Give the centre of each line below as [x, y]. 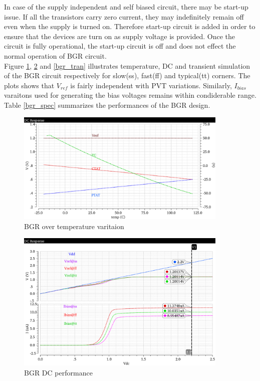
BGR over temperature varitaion [74, 226]
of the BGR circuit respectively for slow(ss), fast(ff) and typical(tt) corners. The [127, 75]
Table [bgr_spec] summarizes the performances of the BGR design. [107, 105]
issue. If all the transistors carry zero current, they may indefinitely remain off [124, 16]
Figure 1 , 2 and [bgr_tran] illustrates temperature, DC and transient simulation [127, 65]
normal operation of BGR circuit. [55, 55]
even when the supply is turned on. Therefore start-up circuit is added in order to [130, 26]
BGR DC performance [58, 372]
